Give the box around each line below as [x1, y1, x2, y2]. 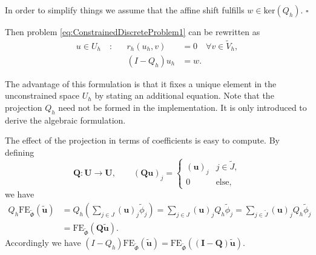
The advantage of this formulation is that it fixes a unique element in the [5, 77, 277, 90]
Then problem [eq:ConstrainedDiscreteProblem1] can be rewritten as [5, 25, 260, 38]
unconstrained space [5, 89, 80, 102]
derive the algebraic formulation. [5, 113, 126, 126]
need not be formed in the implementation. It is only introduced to [58, 101, 307, 114]
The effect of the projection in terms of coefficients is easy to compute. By [5, 134, 280, 147]
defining [5, 146, 35, 159]
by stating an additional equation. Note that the [94, 89, 274, 102]
